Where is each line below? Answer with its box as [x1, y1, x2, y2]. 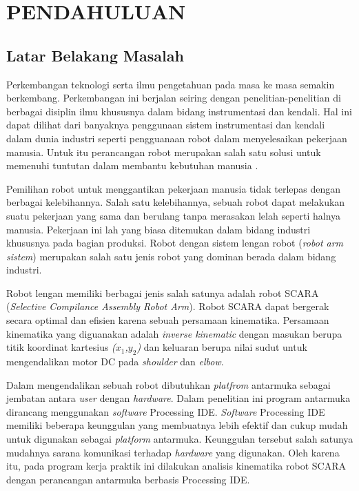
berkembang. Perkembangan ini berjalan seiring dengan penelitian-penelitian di [6, 90, 341, 105]
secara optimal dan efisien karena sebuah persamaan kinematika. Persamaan [6, 313, 329, 327]
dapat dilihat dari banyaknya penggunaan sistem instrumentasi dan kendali [6, 117, 325, 132]
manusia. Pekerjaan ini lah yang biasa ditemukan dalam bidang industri [6, 222, 311, 236]
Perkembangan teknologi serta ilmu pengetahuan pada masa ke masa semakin [6, 77, 335, 91]
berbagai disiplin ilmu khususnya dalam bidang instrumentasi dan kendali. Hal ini [6, 104, 352, 118]
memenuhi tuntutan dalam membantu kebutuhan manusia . [6, 158, 258, 173]
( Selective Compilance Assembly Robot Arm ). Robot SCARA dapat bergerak [6, 299, 329, 314]
